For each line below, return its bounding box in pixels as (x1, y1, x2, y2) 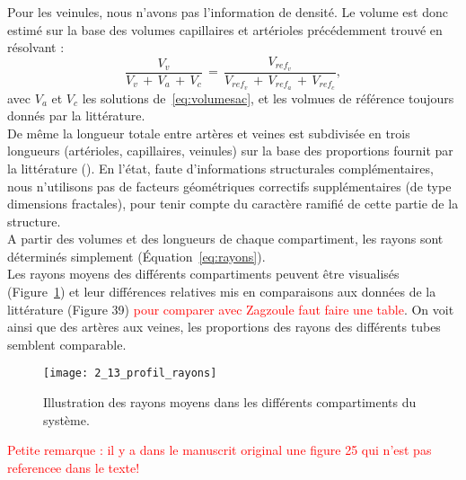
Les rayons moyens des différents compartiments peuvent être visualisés (7, 264, 400, 283)
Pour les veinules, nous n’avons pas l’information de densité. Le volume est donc (7, 3, 448, 21)
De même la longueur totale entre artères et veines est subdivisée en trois (7, 123, 410, 142)
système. (43, 410, 90, 429)
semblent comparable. (7, 334, 127, 353)
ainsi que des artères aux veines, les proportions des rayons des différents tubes (7, 317, 441, 336)
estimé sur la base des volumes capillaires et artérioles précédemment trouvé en (7, 20, 443, 39)
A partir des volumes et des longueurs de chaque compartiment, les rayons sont (7, 229, 444, 248)
